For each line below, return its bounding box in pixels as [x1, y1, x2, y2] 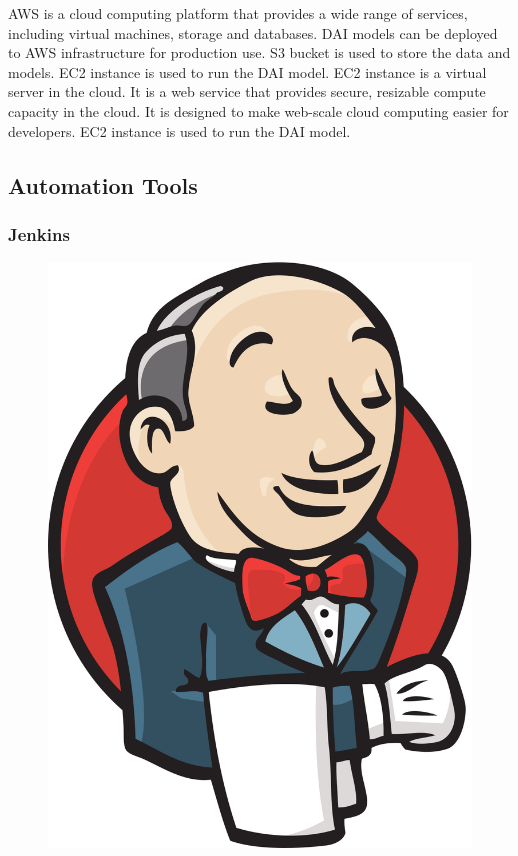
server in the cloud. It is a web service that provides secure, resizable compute [8, 81, 486, 102]
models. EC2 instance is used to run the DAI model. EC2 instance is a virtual [8, 61, 487, 82]
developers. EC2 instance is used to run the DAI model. [8, 120, 351, 141]
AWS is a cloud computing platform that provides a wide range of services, [8, 3, 468, 23]
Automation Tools [8, 169, 198, 200]
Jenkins [8, 221, 70, 246]
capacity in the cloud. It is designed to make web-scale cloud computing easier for [8, 100, 509, 121]
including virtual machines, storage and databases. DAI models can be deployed [8, 22, 498, 43]
